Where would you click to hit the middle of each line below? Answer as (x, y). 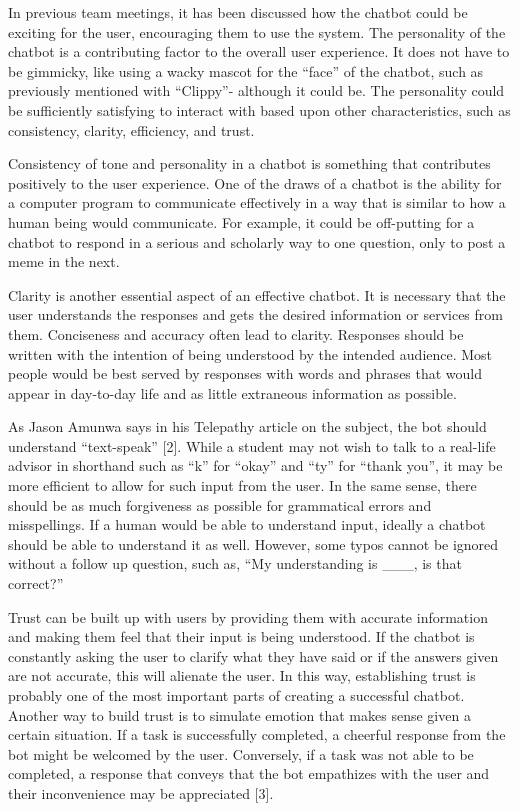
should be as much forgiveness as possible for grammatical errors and (220, 504)
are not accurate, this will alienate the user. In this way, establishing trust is (242, 675)
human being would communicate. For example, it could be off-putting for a (241, 221)
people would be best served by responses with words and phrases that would (245, 373)
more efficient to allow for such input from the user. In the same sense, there (242, 485)
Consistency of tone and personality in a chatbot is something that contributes (249, 163)
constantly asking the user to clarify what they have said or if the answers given (253, 655)
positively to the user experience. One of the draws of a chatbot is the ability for (255, 182)
